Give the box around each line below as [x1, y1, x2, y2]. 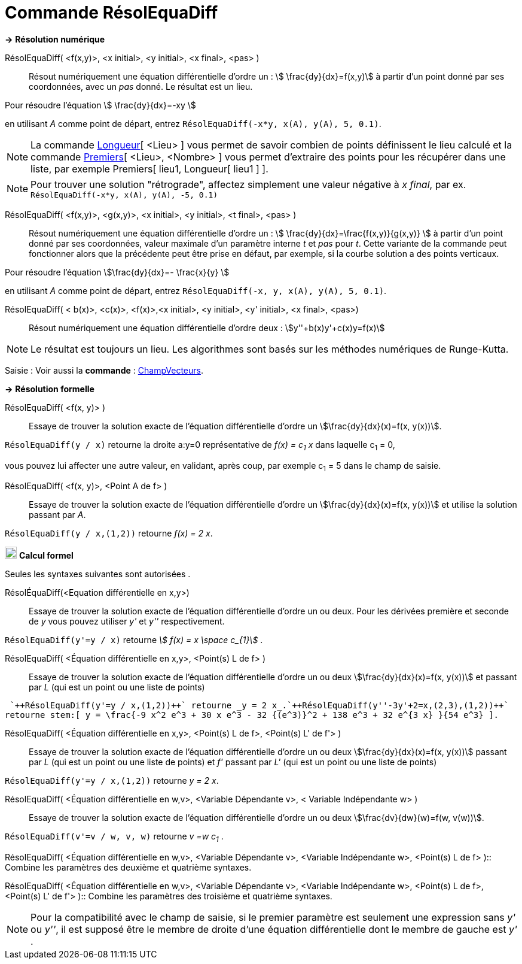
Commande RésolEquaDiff [5, 2, 218, 23]
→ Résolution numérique [5, 34, 105, 44]
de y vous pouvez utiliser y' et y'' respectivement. [29, 616, 225, 627]
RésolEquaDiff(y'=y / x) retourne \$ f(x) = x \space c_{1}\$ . [5, 635, 263, 645]
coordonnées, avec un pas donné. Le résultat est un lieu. [29, 81, 253, 92]
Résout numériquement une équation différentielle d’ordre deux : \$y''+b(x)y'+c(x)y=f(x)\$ [29, 322, 385, 333]
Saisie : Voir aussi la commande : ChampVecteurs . [5, 365, 203, 375]
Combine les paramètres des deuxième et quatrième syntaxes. [5, 862, 252, 873]
